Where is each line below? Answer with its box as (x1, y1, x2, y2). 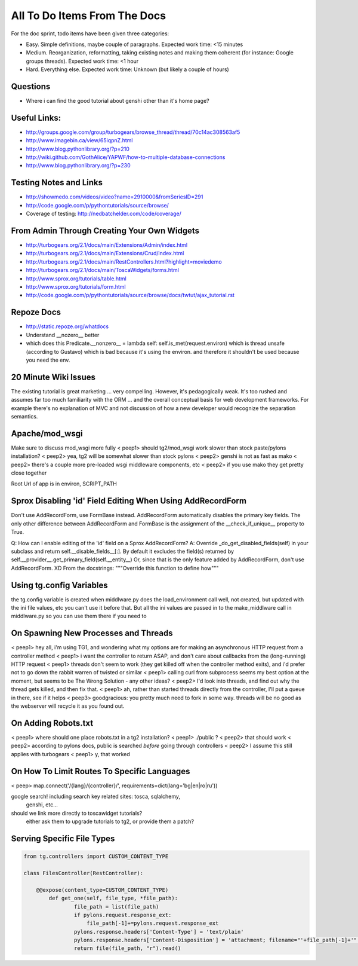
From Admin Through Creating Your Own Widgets (11, 225, 200, 236)
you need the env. (26, 356, 70, 363)
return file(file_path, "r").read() (73, 945, 181, 952)
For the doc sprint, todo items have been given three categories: (11, 30, 169, 37)
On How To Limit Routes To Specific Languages (11, 766, 190, 777)
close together (11, 469, 47, 476)
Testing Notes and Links (11, 178, 103, 188)
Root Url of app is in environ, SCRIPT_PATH (11, 480, 118, 487)
